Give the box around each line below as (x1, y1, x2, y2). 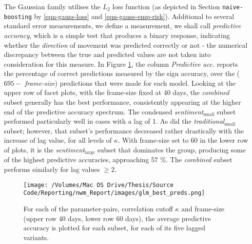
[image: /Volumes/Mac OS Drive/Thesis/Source (23, 181, 174, 188)
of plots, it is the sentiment (4, 145, 85, 155)
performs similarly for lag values (4, 164, 100, 174)
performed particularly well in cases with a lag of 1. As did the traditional (4, 116, 225, 126)
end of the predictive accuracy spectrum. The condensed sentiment (4, 106, 204, 116)
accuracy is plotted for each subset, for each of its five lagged (23, 223, 205, 233)
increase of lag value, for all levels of (4, 135, 112, 145)
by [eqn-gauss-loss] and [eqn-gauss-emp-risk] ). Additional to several (34, 11, 234, 21)
